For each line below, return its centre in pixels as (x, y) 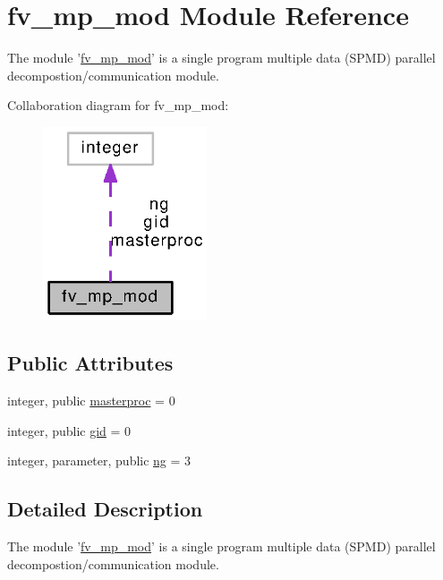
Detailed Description (105, 509)
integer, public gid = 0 (69, 430)
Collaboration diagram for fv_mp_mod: (118, 105)
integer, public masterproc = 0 (91, 401)
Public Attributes (90, 363)
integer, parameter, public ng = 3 (99, 461)
